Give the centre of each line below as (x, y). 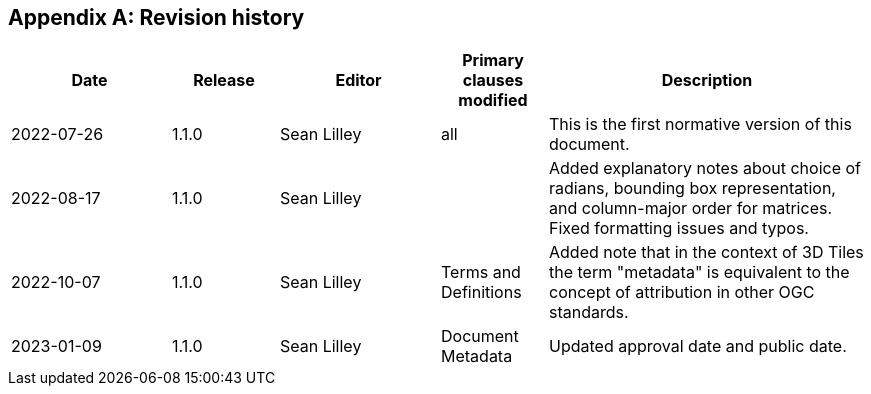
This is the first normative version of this (700, 124)
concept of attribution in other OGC (682, 292)
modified (493, 100)
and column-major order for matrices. (691, 208)
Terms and (481, 272)
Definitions (481, 292)
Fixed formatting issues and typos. (679, 228)
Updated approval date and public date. (698, 346)
